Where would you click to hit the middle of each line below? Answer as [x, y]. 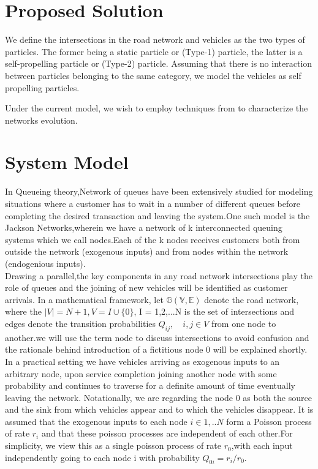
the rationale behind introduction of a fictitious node [104, 349]
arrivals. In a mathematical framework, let [84, 299]
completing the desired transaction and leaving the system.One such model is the [157, 215]
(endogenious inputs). [45, 263]
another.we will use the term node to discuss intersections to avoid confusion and [157, 337]
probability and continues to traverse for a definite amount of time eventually [150, 385]
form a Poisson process [269, 421]
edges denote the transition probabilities [81, 323]
